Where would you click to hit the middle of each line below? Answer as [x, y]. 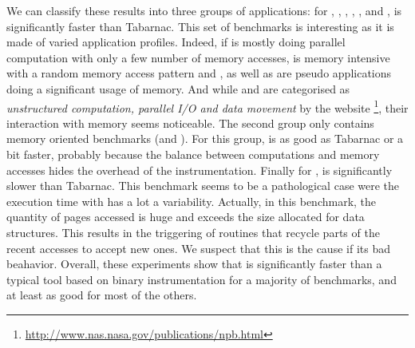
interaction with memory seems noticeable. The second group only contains [190, 123]
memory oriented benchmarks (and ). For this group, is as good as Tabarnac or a [205, 138]
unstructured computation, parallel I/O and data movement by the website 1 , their [207, 106]
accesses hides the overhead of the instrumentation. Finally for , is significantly [200, 170]
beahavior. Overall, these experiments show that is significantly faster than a [194, 264]
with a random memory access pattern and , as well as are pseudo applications [199, 73]
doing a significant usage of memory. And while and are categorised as [178, 88]
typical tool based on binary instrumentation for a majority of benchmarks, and [202, 279]
